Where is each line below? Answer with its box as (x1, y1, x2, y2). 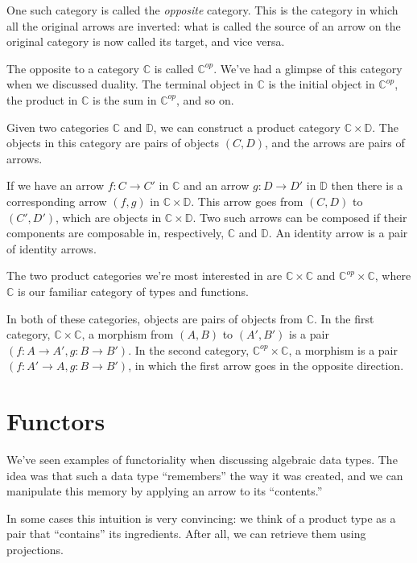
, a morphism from (81, 326, 174, 343)
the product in (6, 91, 78, 108)
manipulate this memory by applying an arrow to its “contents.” (6, 483, 323, 499)
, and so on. (176, 91, 234, 108)
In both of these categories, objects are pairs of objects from (6, 310, 303, 327)
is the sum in (93, 91, 157, 108)
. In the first (314, 310, 374, 327)
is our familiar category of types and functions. (18, 282, 249, 299)
